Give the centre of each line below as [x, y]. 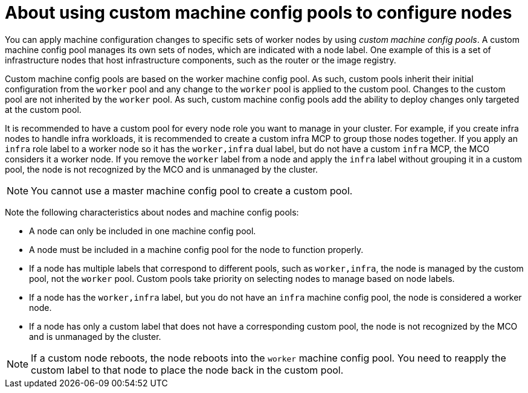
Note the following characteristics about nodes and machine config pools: [152, 212]
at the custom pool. [43, 109]
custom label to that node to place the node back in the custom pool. [187, 370]
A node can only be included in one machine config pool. [143, 231]
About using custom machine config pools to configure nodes [259, 13]
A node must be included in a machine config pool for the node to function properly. [196, 249]
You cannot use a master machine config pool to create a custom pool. [192, 190]
